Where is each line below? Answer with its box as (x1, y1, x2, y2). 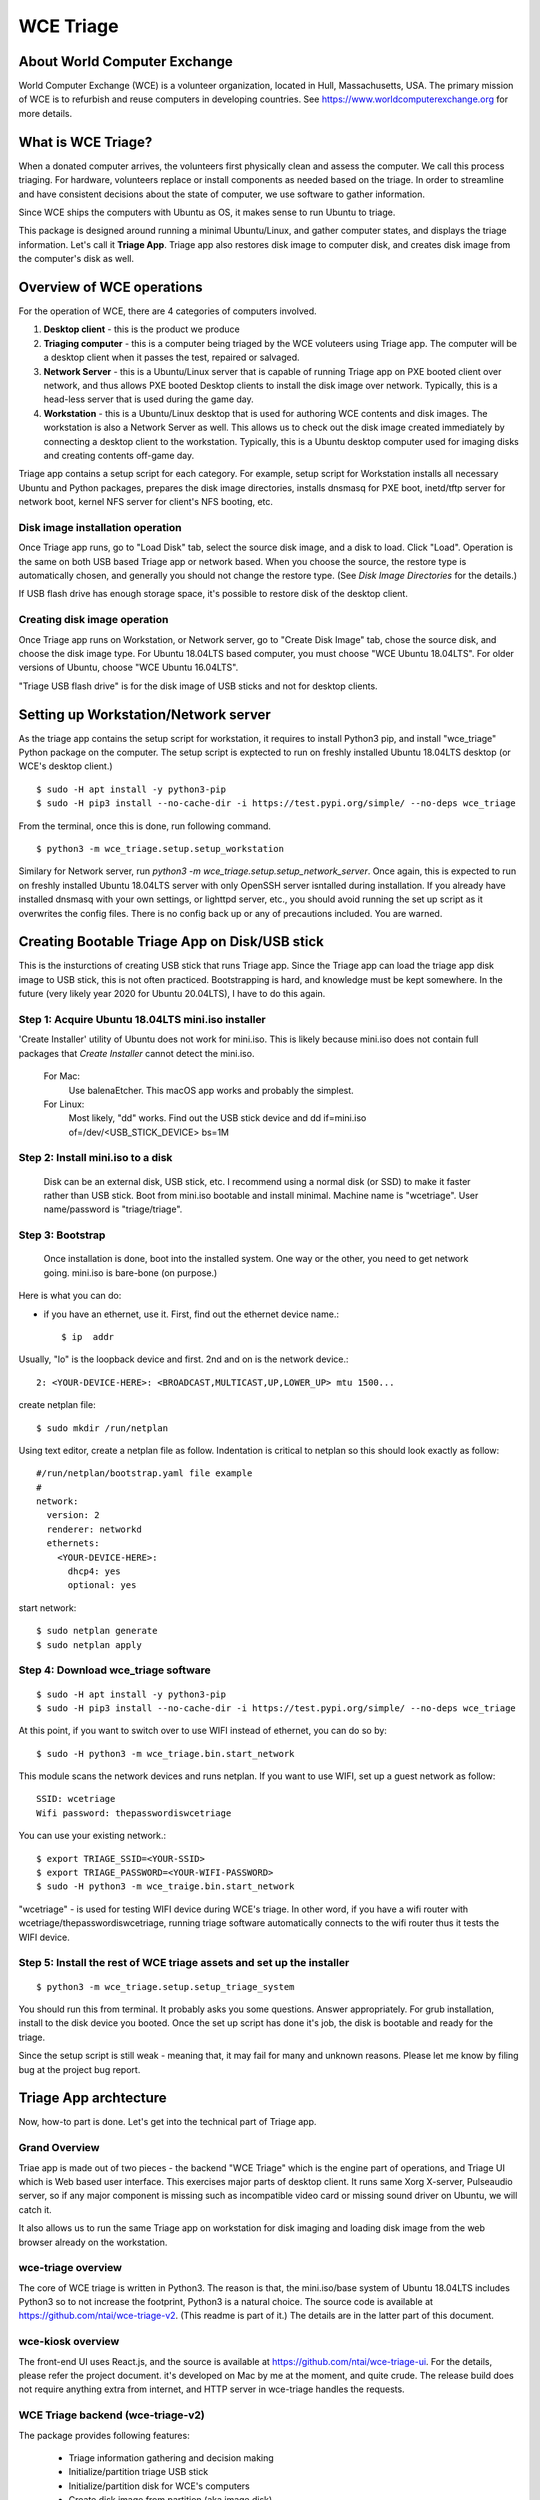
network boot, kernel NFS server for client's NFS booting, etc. (18, 496, 274, 508)
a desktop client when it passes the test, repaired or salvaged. (43, 351, 300, 364)
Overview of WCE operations (18, 278, 204, 295)
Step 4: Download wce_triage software (18, 1663, 212, 1677)
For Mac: (43, 1070, 80, 1082)
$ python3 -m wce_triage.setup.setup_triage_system (36, 1981, 295, 1992)
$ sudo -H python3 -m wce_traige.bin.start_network (36, 1881, 295, 1892)
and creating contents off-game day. (43, 449, 195, 461)
